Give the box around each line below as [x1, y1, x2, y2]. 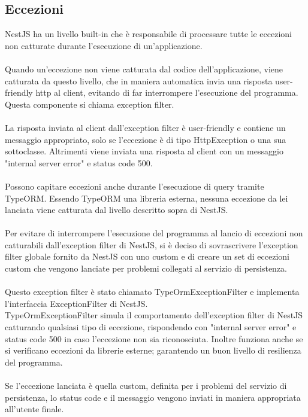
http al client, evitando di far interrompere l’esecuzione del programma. [35, 86, 298, 99]
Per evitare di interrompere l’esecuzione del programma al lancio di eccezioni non [5, 227, 303, 239]
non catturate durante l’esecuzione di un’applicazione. [5, 39, 203, 51]
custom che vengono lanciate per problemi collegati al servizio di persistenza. [5, 262, 287, 275]
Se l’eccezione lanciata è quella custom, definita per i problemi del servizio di [5, 379, 287, 392]
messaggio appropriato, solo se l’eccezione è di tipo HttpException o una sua [5, 133, 286, 145]
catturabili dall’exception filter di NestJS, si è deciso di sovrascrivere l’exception [5, 238, 298, 251]
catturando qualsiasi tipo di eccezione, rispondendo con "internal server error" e [5, 321, 297, 333]
